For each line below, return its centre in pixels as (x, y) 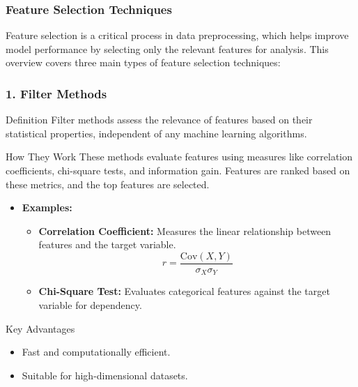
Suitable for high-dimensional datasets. (105, 375)
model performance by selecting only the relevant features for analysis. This (167, 48)
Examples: (47, 207)
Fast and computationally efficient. (96, 352)
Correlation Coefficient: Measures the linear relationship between (185, 230)
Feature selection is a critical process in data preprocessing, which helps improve (177, 35)
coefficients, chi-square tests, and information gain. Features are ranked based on (178, 170)
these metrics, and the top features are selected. (108, 184)
